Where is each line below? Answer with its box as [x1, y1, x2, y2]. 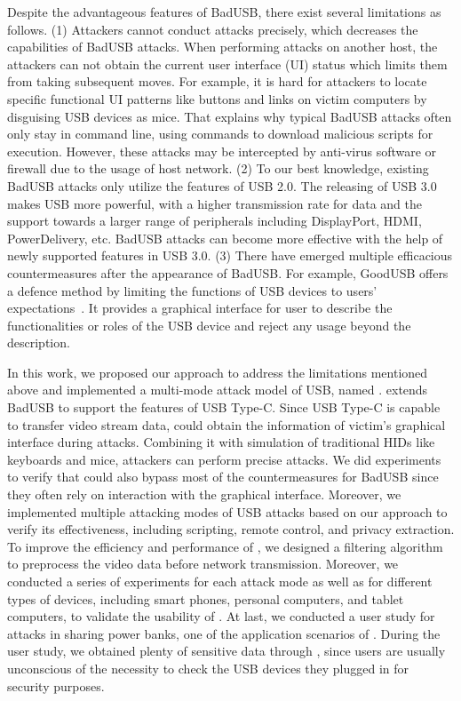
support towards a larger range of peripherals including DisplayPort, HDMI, [7, 211, 422, 230]
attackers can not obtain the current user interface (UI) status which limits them [7, 54, 448, 73]
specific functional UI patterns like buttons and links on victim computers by [7, 89, 427, 108]
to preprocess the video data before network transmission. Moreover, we [7, 554, 399, 573]
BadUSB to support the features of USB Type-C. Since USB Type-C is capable [7, 398, 441, 417]
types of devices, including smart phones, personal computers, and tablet [7, 589, 404, 608]
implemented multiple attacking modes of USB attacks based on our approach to [7, 502, 448, 521]
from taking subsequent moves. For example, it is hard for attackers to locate [7, 72, 427, 91]
